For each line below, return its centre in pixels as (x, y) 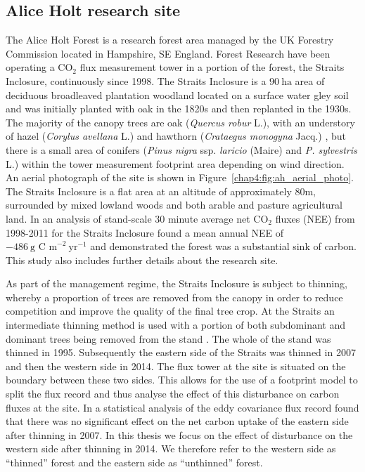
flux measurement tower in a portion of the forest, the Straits (212, 67)
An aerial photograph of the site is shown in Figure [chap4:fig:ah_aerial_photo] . (180, 177)
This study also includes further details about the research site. (142, 260)
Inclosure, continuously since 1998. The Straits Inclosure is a (136, 80)
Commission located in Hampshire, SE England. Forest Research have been (168, 53)
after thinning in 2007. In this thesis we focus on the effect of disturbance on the (179, 434)
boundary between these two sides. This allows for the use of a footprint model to (182, 380)
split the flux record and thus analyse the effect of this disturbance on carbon (173, 394)
